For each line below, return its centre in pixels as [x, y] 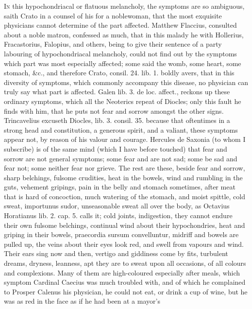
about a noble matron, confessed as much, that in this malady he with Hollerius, [124, 34]
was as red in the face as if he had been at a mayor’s [82, 301]
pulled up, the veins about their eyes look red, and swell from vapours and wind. [124, 244]
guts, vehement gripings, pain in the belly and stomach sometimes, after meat [120, 187]
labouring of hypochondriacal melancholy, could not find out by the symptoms [120, 53]
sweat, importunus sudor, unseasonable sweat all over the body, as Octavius [117, 206]
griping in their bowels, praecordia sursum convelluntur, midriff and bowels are [121, 234]
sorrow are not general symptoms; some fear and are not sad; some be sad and [121, 158]
